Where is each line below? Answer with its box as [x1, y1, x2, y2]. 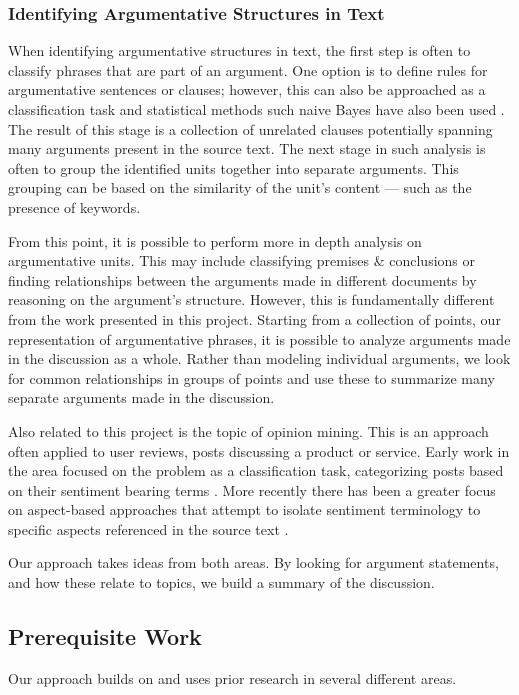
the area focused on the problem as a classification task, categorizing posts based [8, 460, 504, 481]
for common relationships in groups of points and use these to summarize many [8, 367, 495, 388]
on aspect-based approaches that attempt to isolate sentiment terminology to [8, 499, 481, 520]
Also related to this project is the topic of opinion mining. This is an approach [8, 420, 489, 441]
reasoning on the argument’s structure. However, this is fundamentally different [8, 289, 495, 310]
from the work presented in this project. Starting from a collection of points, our [8, 308, 501, 329]
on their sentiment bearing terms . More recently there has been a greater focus [8, 479, 496, 500]
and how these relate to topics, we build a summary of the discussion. [8, 572, 435, 593]
